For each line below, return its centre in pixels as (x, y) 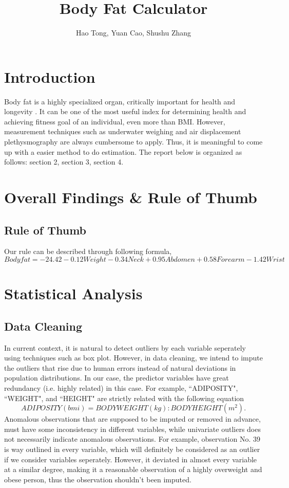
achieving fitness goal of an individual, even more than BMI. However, (115, 121)
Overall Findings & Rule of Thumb (131, 197)
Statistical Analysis (73, 293)
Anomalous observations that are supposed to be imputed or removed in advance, (132, 419)
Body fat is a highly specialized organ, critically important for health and (120, 101)
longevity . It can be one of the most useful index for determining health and (125, 111)
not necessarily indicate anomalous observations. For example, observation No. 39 (132, 439)
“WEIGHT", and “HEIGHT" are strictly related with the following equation (124, 398)
